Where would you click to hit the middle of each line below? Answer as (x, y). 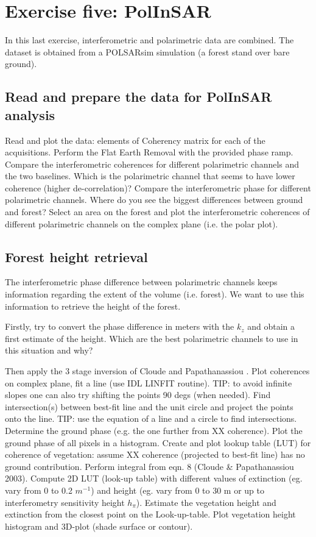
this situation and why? (49, 350)
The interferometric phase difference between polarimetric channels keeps (141, 282)
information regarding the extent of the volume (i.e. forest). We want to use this (155, 294)
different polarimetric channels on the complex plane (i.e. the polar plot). (142, 223)
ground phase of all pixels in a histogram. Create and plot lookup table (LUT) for (158, 442)
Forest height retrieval (76, 256)
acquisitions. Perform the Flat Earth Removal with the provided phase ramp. (149, 152)
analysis (30, 114)
